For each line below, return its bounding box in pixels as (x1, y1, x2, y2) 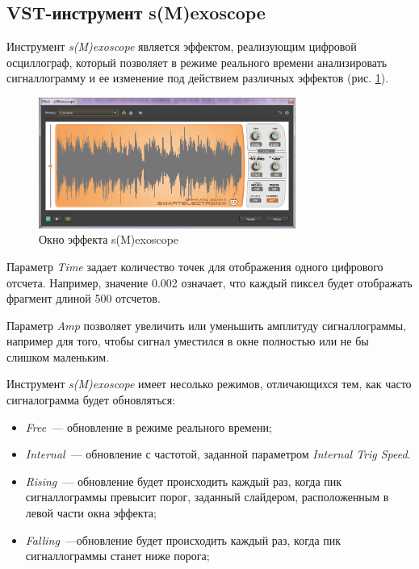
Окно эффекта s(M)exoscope (39, 231, 179, 248)
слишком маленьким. (6, 348, 110, 365)
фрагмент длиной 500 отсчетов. (6, 290, 161, 307)
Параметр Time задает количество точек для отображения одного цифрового (6, 257, 383, 274)
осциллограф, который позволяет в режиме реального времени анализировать (6, 53, 388, 70)
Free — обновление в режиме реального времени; (25, 418, 272, 435)
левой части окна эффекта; (25, 504, 157, 521)
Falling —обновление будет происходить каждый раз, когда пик (25, 531, 341, 548)
